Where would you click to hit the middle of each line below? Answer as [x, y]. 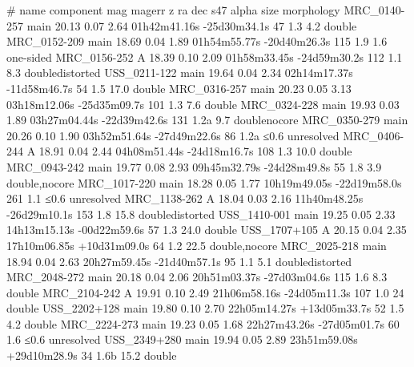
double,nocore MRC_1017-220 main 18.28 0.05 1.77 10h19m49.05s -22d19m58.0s [204, 182]
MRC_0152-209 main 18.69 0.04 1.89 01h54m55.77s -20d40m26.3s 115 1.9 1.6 [197, 41]
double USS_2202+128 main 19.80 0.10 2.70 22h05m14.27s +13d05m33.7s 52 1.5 [205, 308]
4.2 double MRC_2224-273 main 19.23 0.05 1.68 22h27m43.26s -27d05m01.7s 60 [203, 323]
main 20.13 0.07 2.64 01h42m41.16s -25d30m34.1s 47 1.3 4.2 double [192, 25]
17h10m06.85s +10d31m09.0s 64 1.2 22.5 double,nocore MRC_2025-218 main [197, 245]
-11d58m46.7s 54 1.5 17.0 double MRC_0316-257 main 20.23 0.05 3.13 [179, 88]
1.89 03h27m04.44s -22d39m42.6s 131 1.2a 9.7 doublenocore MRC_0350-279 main [207, 120]
